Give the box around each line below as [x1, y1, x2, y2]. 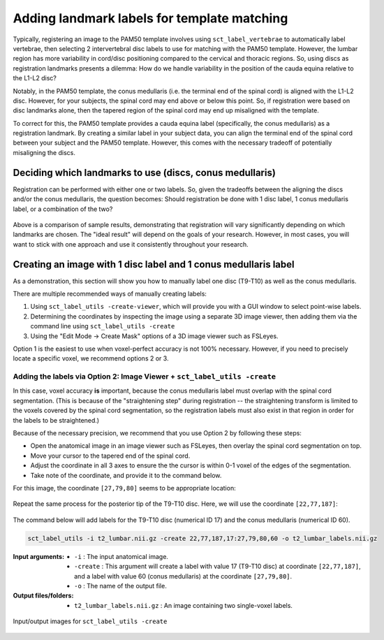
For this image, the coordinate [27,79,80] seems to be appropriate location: [13, 484, 237, 492]
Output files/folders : [13, 591, 74, 600]
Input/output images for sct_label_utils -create [13, 617, 168, 625]
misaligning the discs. [13, 148, 76, 157]
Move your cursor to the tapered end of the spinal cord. [30, 451, 191, 460]
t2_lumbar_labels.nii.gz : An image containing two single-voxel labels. [74, 601, 293, 609]
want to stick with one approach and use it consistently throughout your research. [13, 240, 249, 248]
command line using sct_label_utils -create [30, 322, 175, 330]
